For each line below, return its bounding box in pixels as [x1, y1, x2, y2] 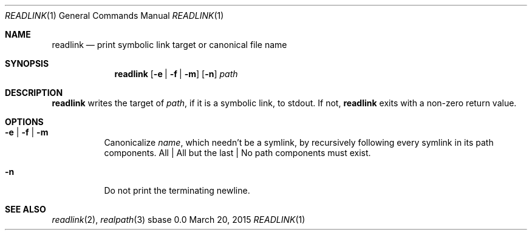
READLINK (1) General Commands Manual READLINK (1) [5, 10, 224, 21]
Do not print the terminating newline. [104, 185, 250, 196]
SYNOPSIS [5, 58, 49, 69]
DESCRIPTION [5, 87, 63, 98]
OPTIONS [5, 117, 44, 127]
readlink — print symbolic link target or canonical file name [52, 39, 287, 50]
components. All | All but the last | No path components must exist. [104, 148, 371, 158]
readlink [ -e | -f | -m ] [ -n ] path [114, 69, 238, 79]
